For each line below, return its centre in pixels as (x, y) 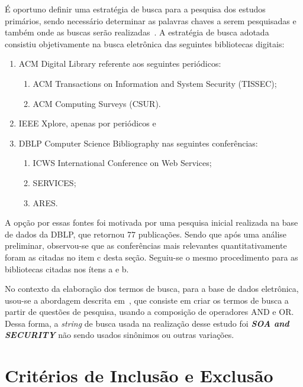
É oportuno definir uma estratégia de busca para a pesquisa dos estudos (135, 9)
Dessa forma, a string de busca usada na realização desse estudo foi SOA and (147, 323)
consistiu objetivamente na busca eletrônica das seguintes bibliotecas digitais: (145, 43)
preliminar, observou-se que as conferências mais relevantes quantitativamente (146, 245)
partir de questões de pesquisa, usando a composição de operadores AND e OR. (149, 312)
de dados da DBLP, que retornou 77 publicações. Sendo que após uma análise (146, 234)
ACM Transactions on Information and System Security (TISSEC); (155, 83)
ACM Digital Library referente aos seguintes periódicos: (120, 64)
